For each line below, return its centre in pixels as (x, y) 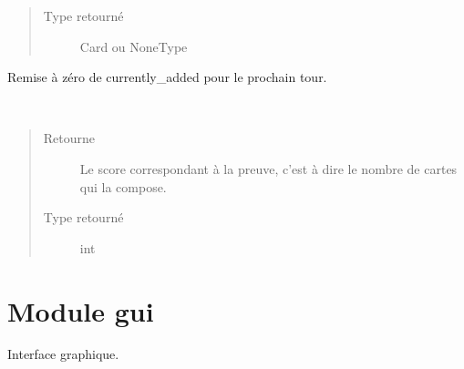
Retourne (69, 138)
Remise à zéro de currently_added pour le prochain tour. (167, 77)
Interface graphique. (63, 354)
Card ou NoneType (134, 46)
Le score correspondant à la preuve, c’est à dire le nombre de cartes (268, 168)
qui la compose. (123, 186)
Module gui (81, 310)
